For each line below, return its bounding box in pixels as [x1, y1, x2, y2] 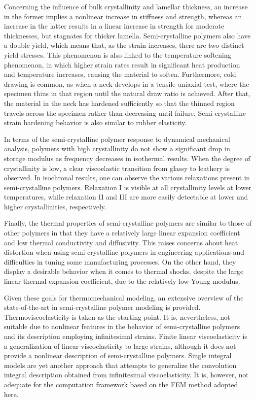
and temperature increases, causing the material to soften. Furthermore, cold [4, 69, 236, 79]
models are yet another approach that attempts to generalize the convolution [4, 360, 237, 370]
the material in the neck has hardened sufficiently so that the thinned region [4, 98, 235, 108]
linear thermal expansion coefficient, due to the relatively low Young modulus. [4, 276, 240, 286]
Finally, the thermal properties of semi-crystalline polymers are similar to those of [4, 218, 252, 228]
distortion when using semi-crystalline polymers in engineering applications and [4, 247, 245, 257]
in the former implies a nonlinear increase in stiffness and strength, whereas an [4, 11, 242, 21]
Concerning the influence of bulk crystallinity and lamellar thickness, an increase [4, 1, 248, 11]
